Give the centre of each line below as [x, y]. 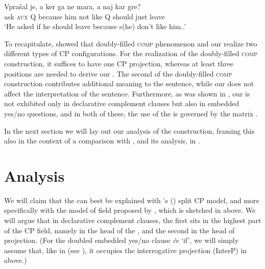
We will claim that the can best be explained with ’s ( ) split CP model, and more [132, 200]
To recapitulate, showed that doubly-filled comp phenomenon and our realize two [131, 43]
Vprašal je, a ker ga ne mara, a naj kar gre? [73, 6]
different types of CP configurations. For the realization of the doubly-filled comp [131, 53]
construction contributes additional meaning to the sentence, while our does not [129, 83]
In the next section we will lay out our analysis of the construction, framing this [129, 130]
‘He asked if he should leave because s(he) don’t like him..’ [95, 26]
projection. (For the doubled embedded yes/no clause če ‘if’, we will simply [122, 240]
